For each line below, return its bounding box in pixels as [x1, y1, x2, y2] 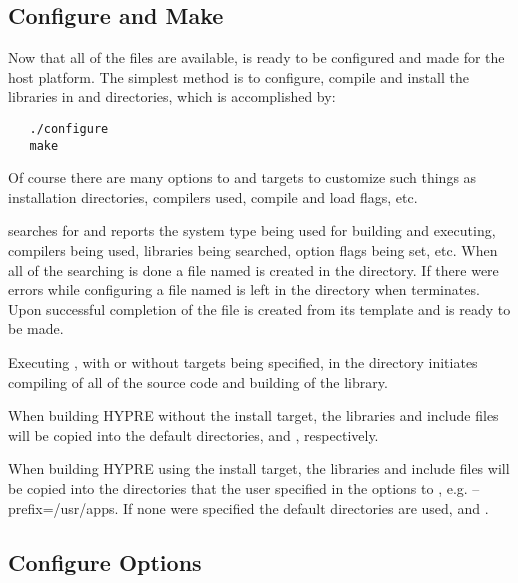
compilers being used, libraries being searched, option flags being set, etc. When [8, 240, 498, 261]
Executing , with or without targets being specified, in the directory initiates [8, 352, 478, 373]
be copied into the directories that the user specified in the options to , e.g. [8, 478, 468, 499]
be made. [8, 318, 64, 339]
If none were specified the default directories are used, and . [122, 497, 489, 518]
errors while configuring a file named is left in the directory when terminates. [8, 279, 480, 300]
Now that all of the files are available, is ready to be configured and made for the [8, 47, 505, 68]
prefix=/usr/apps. [8, 497, 119, 518]
